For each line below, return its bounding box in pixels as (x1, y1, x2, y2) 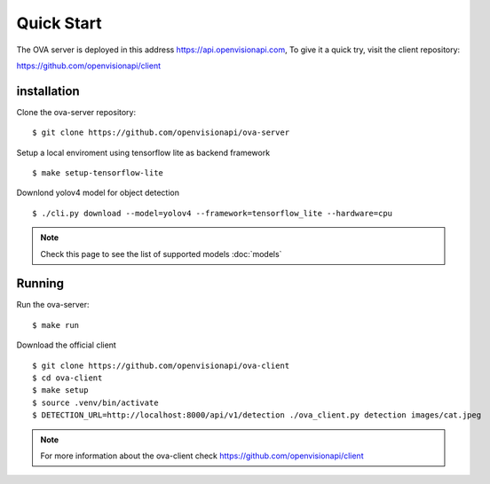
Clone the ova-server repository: (16, 106, 137, 117)
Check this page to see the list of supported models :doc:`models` (40, 248, 282, 259)
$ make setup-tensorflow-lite (32, 168, 164, 178)
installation (16, 83, 80, 98)
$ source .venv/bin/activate (32, 397, 159, 408)
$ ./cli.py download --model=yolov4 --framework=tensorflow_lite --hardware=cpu (32, 208, 393, 218)
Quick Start (16, 13, 102, 33)
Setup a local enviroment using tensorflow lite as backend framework (16, 147, 271, 158)
